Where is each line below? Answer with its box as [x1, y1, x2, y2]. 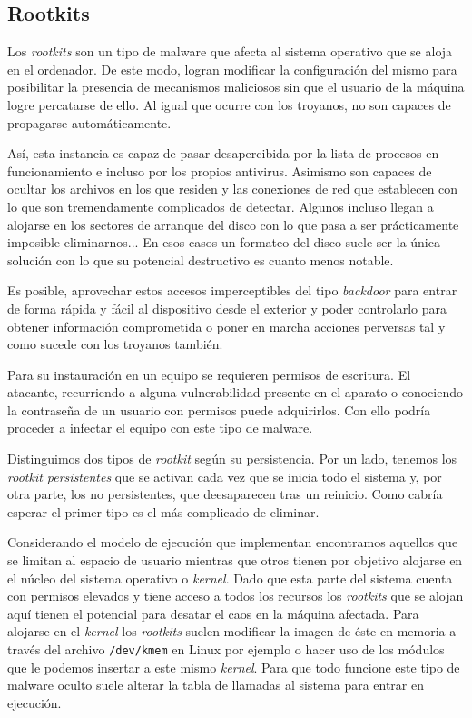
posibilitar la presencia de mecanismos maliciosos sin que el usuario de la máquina [7, 77, 465, 96]
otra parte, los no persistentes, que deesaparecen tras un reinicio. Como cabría [7, 484, 443, 504]
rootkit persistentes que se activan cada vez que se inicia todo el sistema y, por [7, 466, 442, 485]
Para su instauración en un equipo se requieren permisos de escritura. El [7, 364, 411, 384]
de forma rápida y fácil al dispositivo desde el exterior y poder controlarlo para [7, 298, 447, 317]
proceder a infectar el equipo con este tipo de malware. [7, 418, 313, 437]
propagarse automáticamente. [7, 113, 172, 132]
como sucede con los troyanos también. [7, 334, 223, 354]
